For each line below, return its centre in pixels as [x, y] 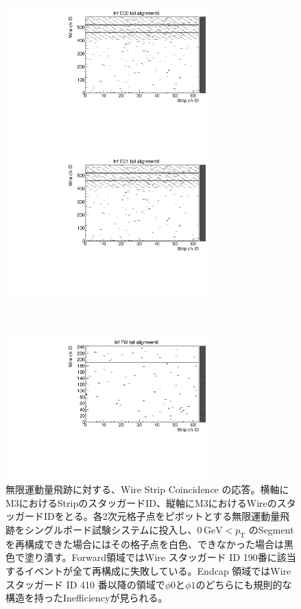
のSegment [271, 530]
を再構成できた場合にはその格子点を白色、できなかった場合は [145, 544]
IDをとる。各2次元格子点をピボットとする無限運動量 [162, 516]
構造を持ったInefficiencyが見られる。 [87, 598]
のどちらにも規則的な [244, 584]
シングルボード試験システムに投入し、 [111, 530]
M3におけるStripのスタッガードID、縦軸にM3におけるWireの [141, 502]
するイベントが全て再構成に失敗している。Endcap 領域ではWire [148, 571]
